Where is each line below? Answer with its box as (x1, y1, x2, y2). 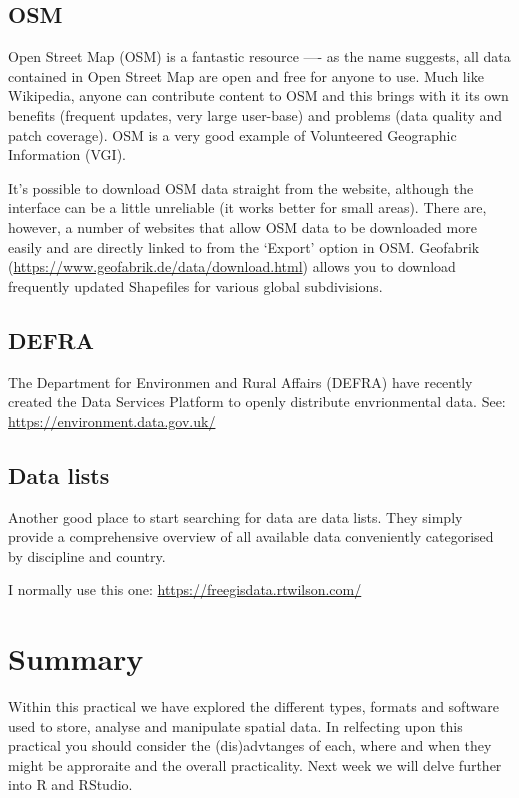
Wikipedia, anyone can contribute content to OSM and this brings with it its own (8, 85, 509, 106)
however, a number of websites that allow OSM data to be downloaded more (8, 216, 477, 237)
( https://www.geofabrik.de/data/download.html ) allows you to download (8, 256, 456, 277)
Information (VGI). (8, 144, 126, 165)
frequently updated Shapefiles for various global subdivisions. (8, 275, 383, 296)
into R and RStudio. (8, 774, 133, 795)
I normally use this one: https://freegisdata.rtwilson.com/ (8, 579, 362, 600)
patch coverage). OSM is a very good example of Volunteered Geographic (8, 124, 457, 145)
